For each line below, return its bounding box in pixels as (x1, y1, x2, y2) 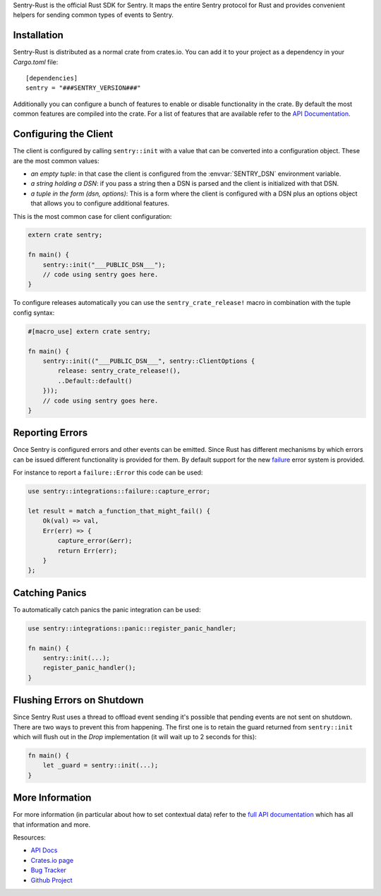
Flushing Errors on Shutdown (13, 694, 144, 706)
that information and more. (13, 820, 91, 829)
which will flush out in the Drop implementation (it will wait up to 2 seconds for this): (13, 733, 257, 741)
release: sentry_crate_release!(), (57, 367, 181, 375)
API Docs (30, 846, 58, 854)
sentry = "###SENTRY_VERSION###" (25, 84, 141, 92)
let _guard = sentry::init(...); (42, 761, 159, 770)
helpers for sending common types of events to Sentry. (13, 11, 174, 19)
